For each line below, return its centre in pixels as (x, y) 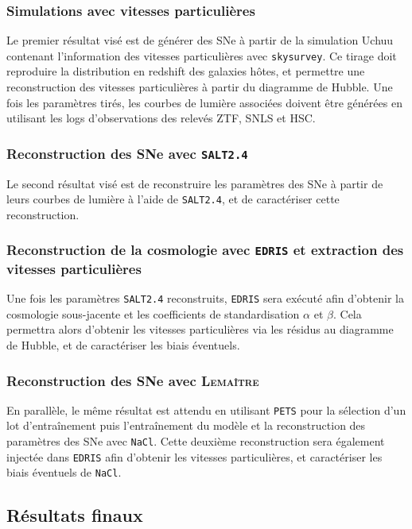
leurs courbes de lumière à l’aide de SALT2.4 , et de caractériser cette (173, 199)
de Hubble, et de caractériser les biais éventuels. (123, 345)
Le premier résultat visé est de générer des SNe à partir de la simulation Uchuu (200, 40)
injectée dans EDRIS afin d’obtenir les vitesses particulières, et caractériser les (194, 456)
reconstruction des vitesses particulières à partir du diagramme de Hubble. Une (200, 87)
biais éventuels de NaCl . (64, 472)
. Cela (347, 313)
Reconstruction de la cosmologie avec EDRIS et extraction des (205, 250)
